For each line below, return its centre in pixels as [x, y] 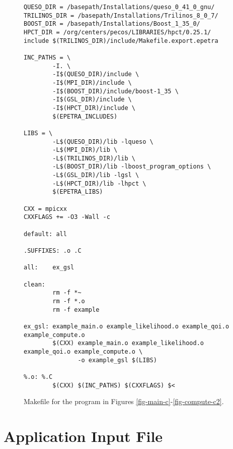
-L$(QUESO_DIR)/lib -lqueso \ [103, 142]
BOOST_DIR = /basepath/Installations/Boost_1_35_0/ [112, 24]
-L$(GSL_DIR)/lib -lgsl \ [96, 175]
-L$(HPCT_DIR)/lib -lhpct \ [99, 183]
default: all [45, 234]
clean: [34, 284]
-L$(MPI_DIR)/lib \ [85, 150]
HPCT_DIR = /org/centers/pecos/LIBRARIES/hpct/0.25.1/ [118, 32]
